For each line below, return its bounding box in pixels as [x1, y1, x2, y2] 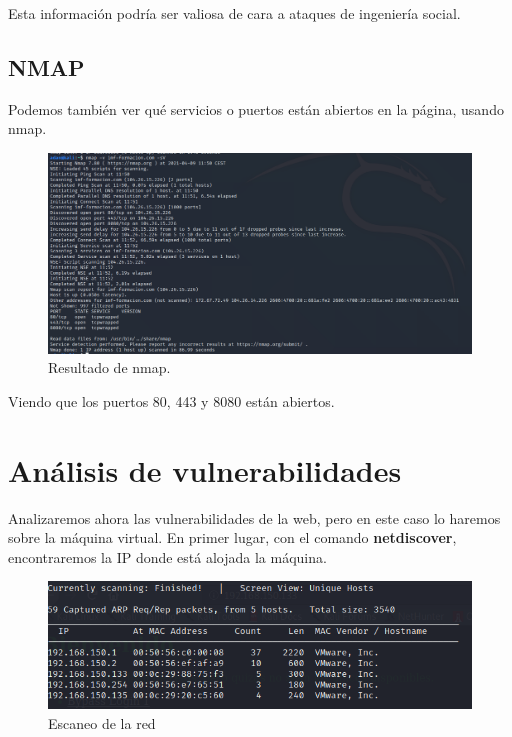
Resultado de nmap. [48, 357, 171, 378]
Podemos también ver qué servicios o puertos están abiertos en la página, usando [8, 98, 504, 119]
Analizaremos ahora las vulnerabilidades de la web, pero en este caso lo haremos [8, 507, 501, 528]
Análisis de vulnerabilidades [8, 449, 402, 490]
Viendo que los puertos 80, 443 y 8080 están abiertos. [8, 390, 335, 411]
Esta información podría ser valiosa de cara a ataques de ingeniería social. [8, 3, 461, 23]
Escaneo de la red [48, 712, 156, 733]
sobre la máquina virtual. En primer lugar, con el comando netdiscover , [8, 527, 457, 548]
